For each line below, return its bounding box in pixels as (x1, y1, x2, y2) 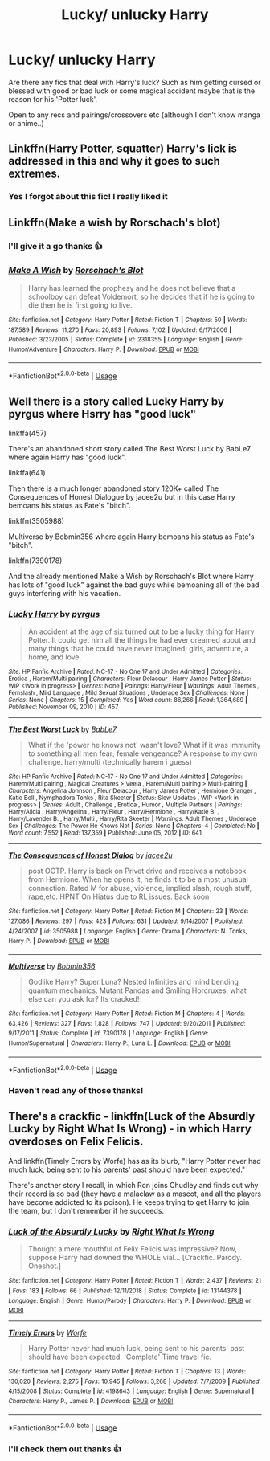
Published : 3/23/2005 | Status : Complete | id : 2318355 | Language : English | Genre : (8, 336, 244, 344)
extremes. (8, 167, 61, 181)
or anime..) (8, 118, 44, 128)
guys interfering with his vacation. (8, 588, 121, 598)
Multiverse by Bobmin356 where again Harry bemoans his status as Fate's (8, 532, 255, 541)
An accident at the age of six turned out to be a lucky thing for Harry (27, 626, 255, 636)
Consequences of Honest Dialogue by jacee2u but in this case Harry (8, 492, 235, 501)
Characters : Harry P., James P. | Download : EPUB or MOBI (8, 1398, 174, 1406)
